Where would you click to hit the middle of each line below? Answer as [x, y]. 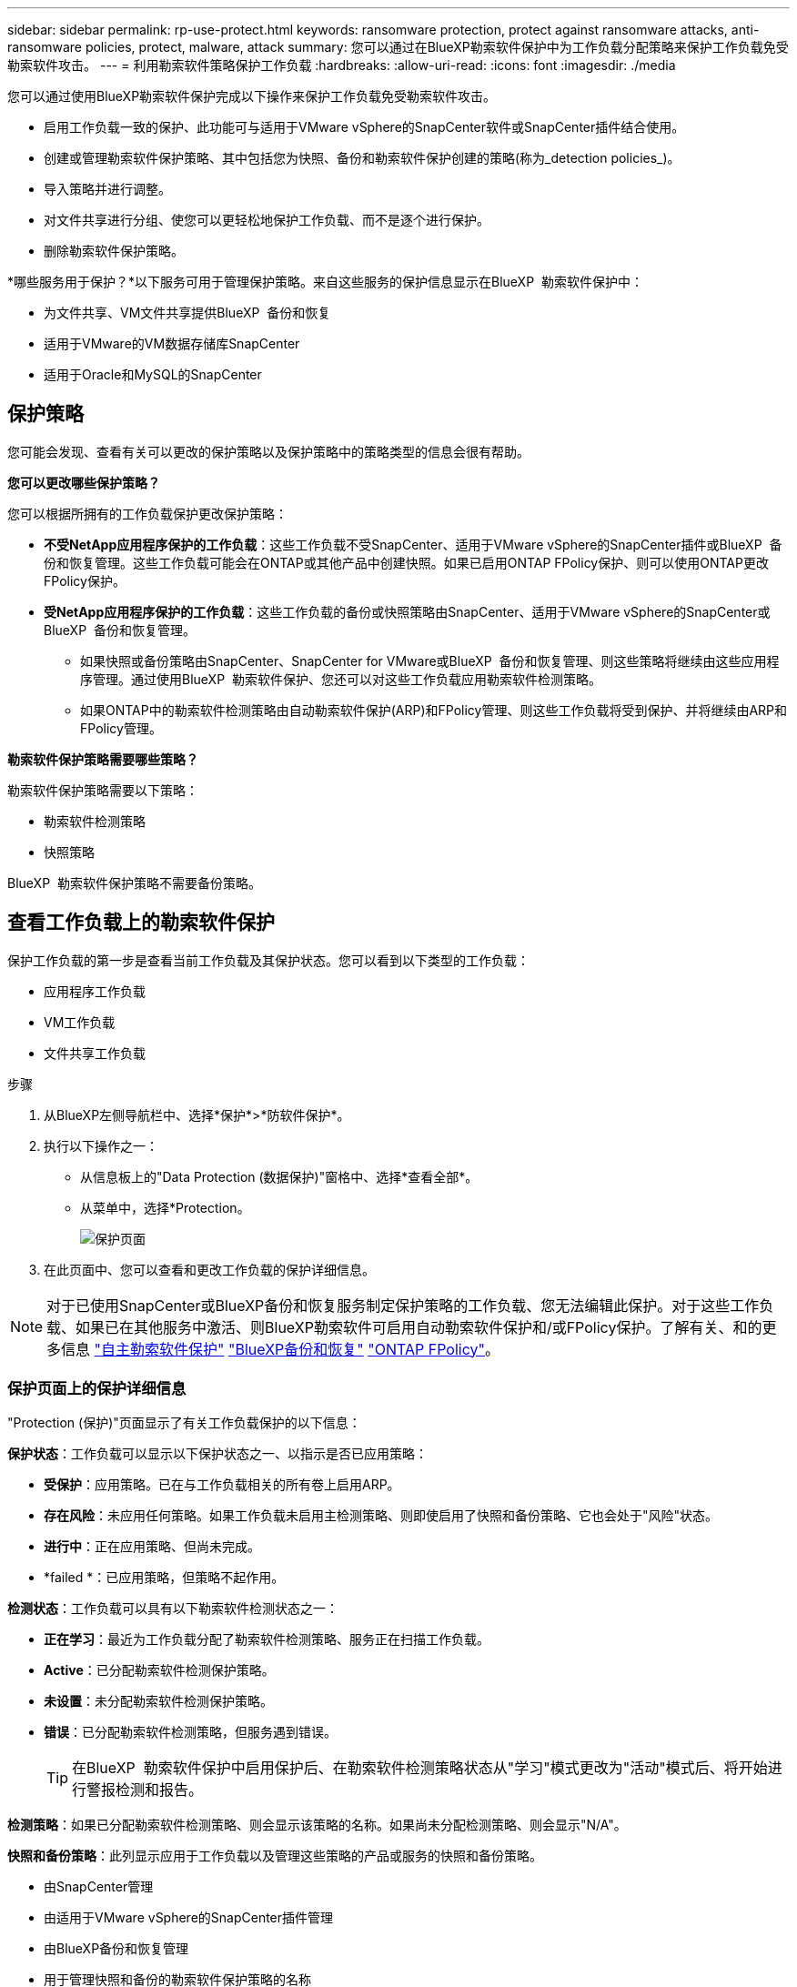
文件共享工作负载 [95, 1053]
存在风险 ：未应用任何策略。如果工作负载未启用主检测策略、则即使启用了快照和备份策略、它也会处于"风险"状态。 [381, 1516]
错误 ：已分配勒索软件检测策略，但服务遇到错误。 [190, 1732]
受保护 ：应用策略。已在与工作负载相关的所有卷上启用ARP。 [222, 1485]
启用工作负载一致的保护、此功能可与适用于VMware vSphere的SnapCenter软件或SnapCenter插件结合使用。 [364, 127]
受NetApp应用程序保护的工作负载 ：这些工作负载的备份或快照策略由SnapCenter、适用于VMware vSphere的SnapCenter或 [407, 611]
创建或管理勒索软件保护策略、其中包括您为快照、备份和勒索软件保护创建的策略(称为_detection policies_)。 [362, 158]
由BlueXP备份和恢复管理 [116, 1949]
